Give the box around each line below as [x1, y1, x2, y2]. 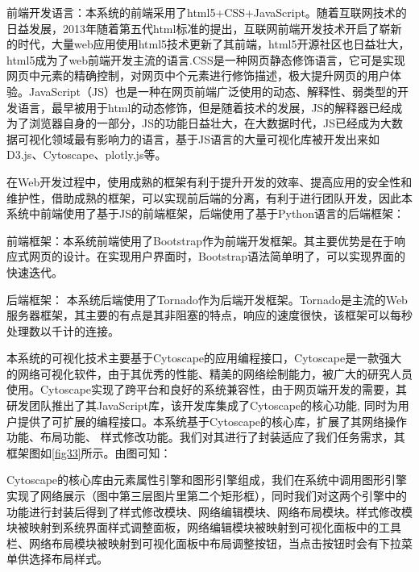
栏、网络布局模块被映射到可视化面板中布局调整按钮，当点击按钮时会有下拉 [6, 534, 401, 551]
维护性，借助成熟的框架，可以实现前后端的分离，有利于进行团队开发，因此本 [6, 189, 413, 206]
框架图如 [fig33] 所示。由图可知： [6, 444, 172, 461]
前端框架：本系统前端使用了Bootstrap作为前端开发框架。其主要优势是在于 [6, 232, 394, 248]
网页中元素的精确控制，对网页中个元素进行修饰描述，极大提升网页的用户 [6, 67, 390, 84]
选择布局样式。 [28, 550, 108, 567]
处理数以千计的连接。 [6, 322, 119, 339]
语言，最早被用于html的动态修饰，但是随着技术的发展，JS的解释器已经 [17, 98, 392, 115]
